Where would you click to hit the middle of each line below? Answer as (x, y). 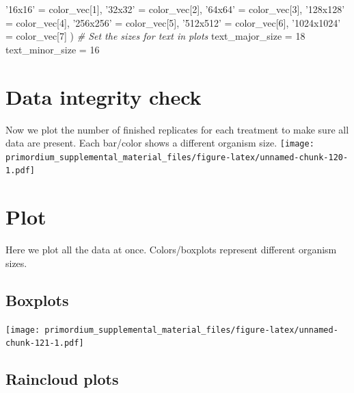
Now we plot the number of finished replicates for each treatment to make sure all (177, 129)
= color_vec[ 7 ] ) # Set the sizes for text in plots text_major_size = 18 (155, 36)
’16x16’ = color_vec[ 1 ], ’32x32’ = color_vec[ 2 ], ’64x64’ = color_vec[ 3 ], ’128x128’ (175, 9)
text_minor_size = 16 (53, 49)
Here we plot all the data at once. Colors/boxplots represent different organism (171, 250)
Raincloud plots (62, 379)
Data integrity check (104, 96)
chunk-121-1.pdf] (45, 343)
